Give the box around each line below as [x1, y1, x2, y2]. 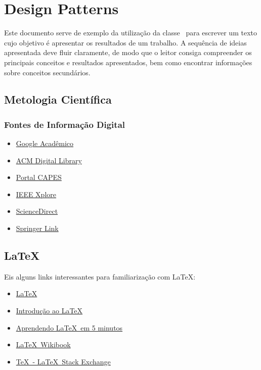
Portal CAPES [16, 172, 62, 182]
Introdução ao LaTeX [16, 305, 83, 316]
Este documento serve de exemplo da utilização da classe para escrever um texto [4, 27, 257, 38]
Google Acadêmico [16, 138, 74, 149]
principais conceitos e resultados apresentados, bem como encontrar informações [4, 57, 252, 67]
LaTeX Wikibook [16, 339, 71, 350]
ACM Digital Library [16, 155, 82, 165]
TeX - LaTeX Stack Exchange [16, 356, 111, 366]
